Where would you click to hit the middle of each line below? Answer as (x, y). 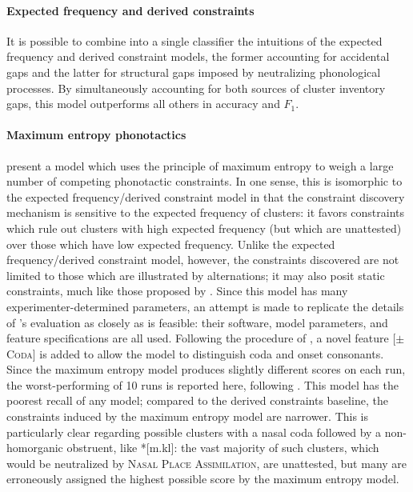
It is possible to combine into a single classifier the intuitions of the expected (194, 40)
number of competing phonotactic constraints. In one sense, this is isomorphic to (204, 181)
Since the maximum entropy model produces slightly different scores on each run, (206, 369)
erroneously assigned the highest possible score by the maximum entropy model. (203, 479)
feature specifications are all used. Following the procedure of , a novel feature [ (201, 338)
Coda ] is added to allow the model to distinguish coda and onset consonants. (195, 353)
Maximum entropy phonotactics (96, 135)
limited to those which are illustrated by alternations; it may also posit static (196, 275)
